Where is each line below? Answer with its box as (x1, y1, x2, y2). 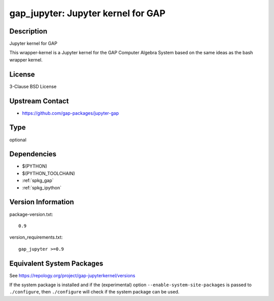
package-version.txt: (9, 211, 53, 217)
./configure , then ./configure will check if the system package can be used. (9, 289, 180, 295)
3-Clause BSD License (9, 83, 57, 89)
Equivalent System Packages (9, 259, 104, 267)
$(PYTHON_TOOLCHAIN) (22, 170, 76, 176)
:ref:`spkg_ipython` (22, 184, 62, 190)
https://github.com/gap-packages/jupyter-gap (22, 110, 119, 116)
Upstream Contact (9, 96, 69, 105)
